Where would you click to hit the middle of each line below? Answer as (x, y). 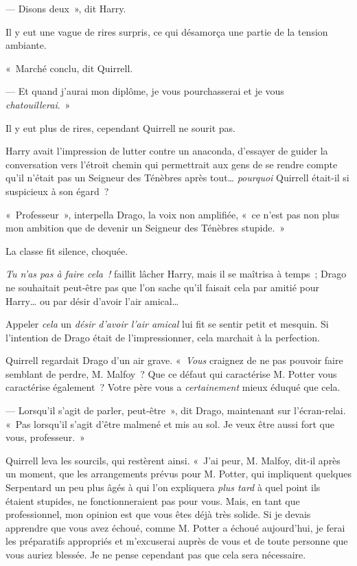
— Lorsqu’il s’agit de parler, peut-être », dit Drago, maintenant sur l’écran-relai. (176, 410)
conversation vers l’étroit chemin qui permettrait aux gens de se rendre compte (172, 164)
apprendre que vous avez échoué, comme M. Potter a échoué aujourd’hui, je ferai (175, 527)
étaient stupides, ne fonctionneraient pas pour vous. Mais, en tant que (153, 500)
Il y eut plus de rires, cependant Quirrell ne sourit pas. (120, 127)
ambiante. (26, 45)
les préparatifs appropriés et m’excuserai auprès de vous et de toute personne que (177, 541)
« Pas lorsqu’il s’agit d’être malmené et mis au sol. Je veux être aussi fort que (170, 423)
